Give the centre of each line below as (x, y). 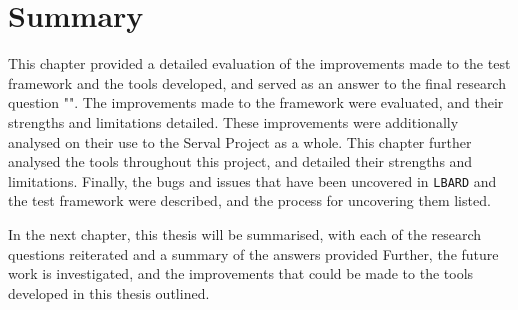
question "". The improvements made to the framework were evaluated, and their (256, 102)
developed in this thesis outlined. (109, 292)
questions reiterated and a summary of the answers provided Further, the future (253, 253)
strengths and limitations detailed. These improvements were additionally (233, 121)
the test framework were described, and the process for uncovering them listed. (249, 200)
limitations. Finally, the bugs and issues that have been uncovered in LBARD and (252, 180)
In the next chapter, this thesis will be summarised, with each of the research (245, 233)
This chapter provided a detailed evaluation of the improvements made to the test (259, 63)
